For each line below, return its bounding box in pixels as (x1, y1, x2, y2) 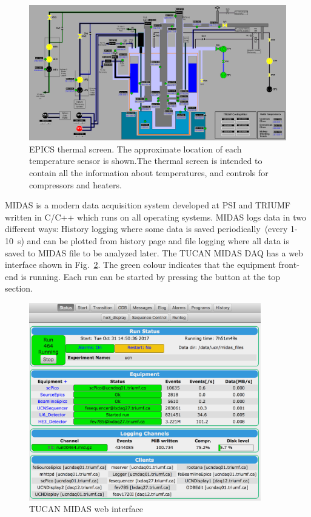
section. (5, 282, 33, 295)
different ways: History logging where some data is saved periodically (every (5, 222, 288, 235)
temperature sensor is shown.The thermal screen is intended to (29, 154, 263, 167)
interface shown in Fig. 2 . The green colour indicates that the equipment (5, 258, 276, 271)
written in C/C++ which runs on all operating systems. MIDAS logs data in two (5, 210, 306, 223)
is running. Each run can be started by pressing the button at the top (21, 270, 281, 282)
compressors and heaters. (29, 178, 122, 191)
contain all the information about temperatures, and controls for (29, 166, 269, 179)
